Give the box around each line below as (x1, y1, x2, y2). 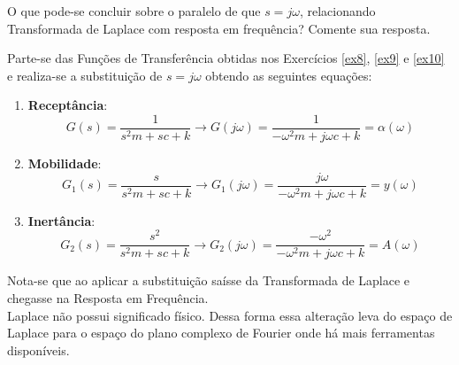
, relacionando (299, 2, 376, 19)
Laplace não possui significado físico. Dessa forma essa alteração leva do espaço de (7, 306, 453, 324)
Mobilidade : (27, 154, 102, 173)
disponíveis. (7, 340, 70, 359)
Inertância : (27, 211, 96, 229)
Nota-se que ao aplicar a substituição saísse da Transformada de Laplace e (7, 271, 410, 290)
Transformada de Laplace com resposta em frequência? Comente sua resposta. (7, 19, 431, 37)
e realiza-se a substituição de (7, 66, 163, 84)
